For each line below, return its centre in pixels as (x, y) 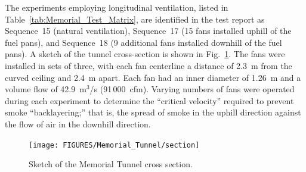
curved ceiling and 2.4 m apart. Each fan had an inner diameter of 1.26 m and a (153, 77)
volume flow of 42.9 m (46, 89)
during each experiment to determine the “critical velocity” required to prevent (149, 100)
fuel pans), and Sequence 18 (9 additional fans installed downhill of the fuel (143, 42)
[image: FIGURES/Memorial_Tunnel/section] (114, 145)
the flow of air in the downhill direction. (78, 123)
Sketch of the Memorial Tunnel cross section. (111, 164)
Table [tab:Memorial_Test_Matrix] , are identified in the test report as (135, 19)
